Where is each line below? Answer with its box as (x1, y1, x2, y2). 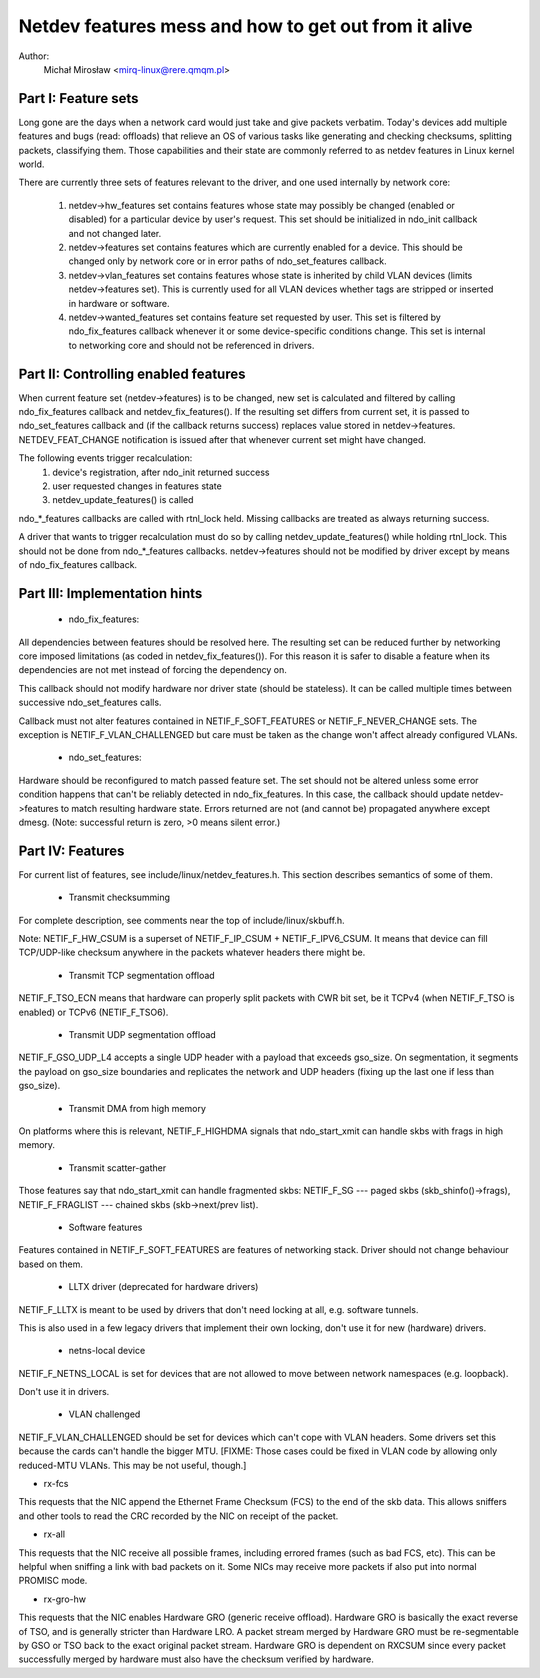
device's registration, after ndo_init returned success (52, 466, 270, 478)
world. (18, 158, 45, 170)
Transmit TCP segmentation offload (68, 969, 215, 981)
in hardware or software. (68, 297, 170, 309)
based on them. (18, 1258, 84, 1270)
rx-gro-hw (43, 1593, 87, 1605)
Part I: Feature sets (18, 90, 139, 107)
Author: (18, 50, 50, 62)
